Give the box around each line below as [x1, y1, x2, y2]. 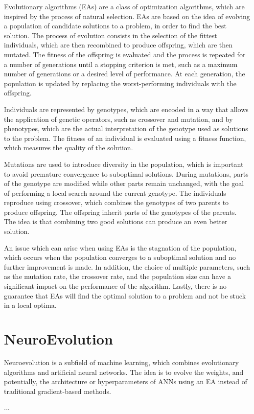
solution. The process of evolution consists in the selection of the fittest [4, 30, 217, 40]
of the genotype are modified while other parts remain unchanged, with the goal [4, 178, 244, 188]
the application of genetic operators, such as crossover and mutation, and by [4, 114, 233, 124]
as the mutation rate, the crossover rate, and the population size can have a [4, 271, 231, 281]
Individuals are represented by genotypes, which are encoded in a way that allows [4, 104, 249, 114]
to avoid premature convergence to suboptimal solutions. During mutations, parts [4, 168, 249, 179]
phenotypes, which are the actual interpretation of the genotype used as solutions [4, 123, 248, 134]
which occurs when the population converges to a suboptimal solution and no [4, 252, 236, 262]
